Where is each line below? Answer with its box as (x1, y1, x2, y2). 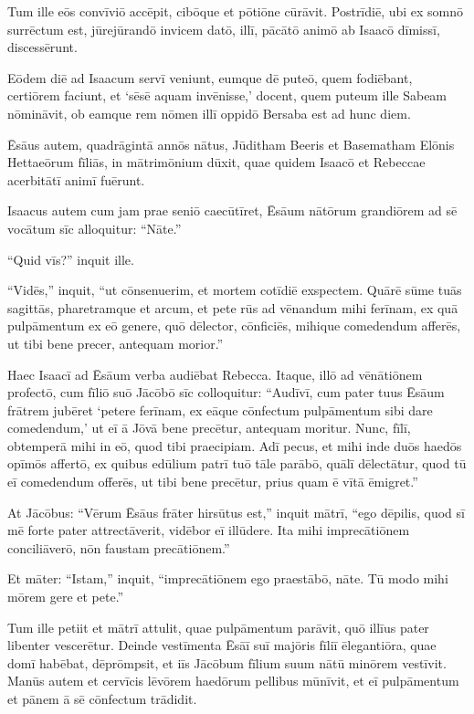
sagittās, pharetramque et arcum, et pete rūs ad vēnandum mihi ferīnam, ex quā (7, 298, 458, 317)
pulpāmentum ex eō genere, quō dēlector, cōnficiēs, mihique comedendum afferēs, (7, 316, 461, 335)
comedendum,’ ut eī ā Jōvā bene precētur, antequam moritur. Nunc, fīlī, (7, 418, 411, 437)
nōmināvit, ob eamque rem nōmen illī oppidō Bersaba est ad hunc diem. (7, 103, 411, 122)
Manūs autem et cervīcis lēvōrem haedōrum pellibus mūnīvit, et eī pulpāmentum (7, 671, 459, 690)
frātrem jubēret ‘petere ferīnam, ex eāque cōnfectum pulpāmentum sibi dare (7, 400, 433, 419)
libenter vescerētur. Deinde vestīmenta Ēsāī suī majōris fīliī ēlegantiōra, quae (7, 635, 437, 655)
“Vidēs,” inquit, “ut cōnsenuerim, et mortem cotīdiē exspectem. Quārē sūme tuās (7, 280, 462, 299)
